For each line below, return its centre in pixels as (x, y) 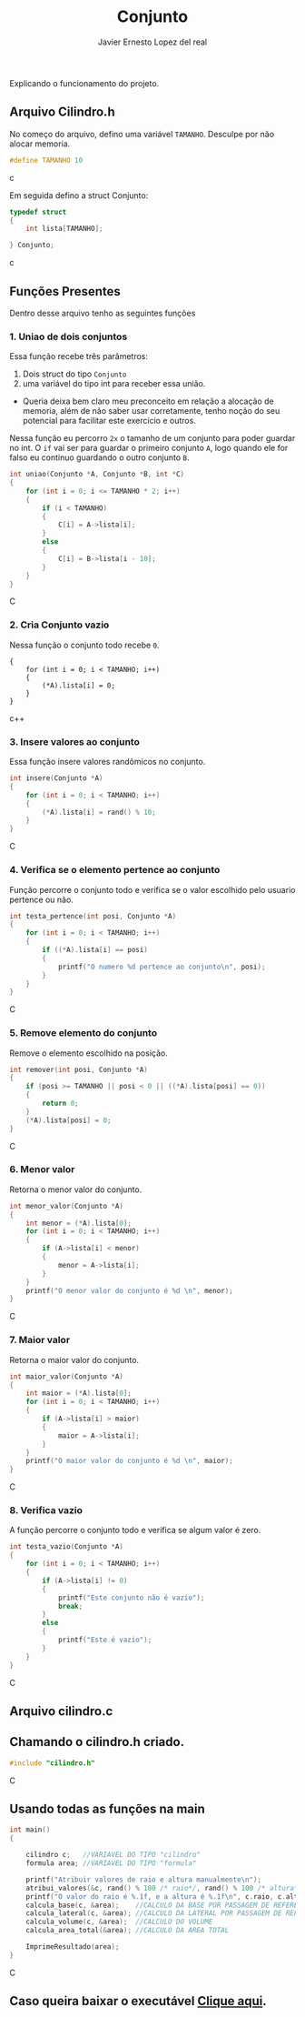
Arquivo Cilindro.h (62, 112)
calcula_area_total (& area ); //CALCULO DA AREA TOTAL (128, 1931)
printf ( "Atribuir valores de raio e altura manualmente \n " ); (143, 1880)
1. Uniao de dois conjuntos (69, 336)
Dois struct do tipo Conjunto (74, 374)
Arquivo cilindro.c (61, 1711)
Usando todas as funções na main (108, 1809)
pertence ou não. (42, 899)
